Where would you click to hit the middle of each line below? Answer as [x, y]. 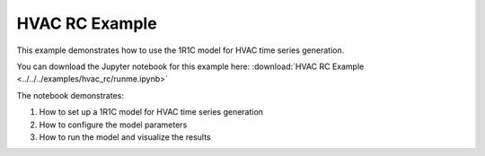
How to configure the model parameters [113, 125]
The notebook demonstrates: [71, 95]
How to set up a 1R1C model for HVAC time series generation [151, 112]
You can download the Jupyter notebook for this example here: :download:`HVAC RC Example [190, 66]
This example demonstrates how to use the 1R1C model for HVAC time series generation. [181, 50]
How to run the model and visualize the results [125, 137]
